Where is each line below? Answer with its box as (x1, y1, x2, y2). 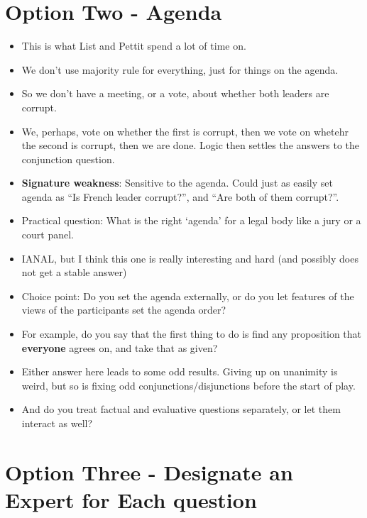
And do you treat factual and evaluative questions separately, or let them (21, 402, 341, 417)
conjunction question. (21, 151, 115, 166)
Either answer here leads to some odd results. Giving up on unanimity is (21, 364, 338, 379)
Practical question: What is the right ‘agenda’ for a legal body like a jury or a (21, 213, 361, 228)
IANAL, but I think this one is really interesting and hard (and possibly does (21, 250, 358, 265)
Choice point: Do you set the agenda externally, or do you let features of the (21, 288, 354, 303)
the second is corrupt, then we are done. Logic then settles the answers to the (21, 138, 359, 153)
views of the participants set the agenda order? (21, 302, 226, 317)
